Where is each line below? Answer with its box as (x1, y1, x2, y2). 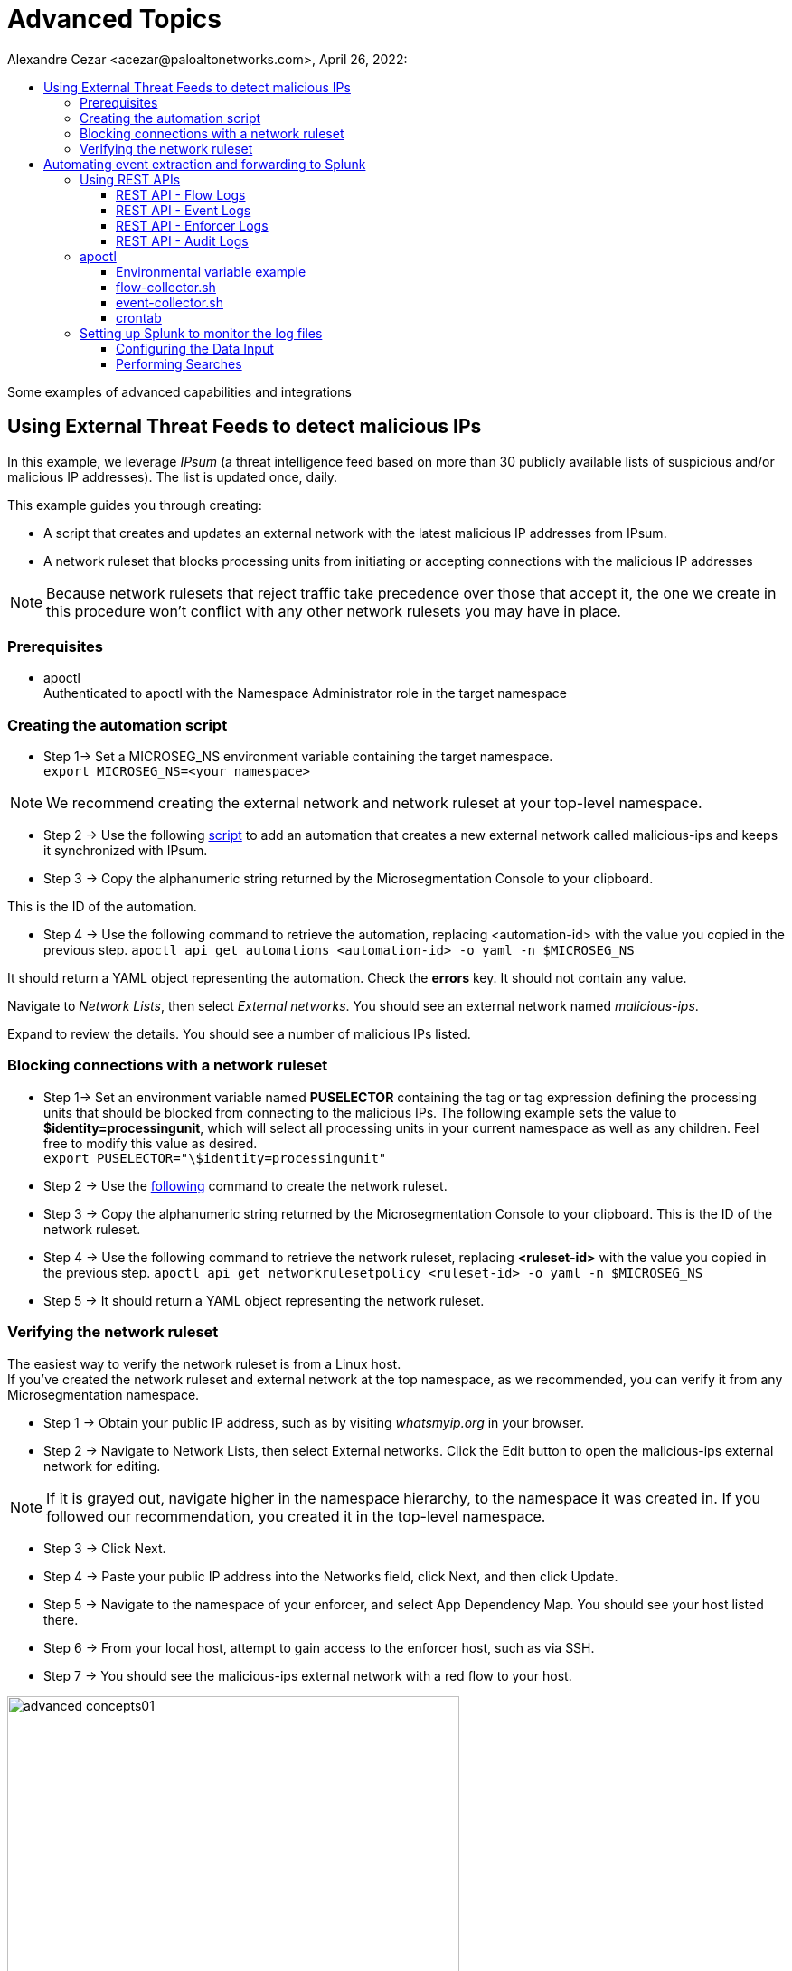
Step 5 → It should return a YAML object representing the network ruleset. (43, 1292, 485, 1308)
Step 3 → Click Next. (43, 1540, 166, 1556)
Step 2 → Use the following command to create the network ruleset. (43, 1177, 448, 1193)
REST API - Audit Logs (116, 232, 249, 249)
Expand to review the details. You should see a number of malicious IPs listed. (7, 1026, 471, 1042)
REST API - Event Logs (116, 202, 251, 218)
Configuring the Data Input (116, 340, 274, 356)
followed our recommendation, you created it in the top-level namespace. (46, 1506, 546, 1525)
